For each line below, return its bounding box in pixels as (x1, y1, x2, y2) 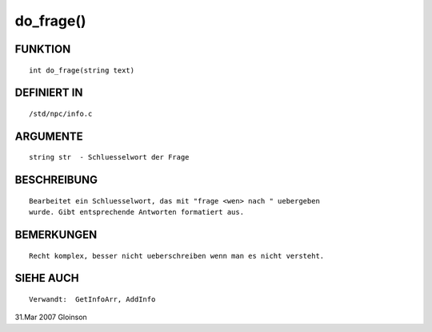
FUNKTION (14, 42, 71, 56)
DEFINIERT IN (14, 86, 83, 100)
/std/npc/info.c (29, 109, 93, 118)
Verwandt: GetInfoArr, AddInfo (29, 294, 156, 303)
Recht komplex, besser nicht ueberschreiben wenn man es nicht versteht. (29, 251, 325, 260)
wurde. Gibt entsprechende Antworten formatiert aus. (29, 207, 244, 217)
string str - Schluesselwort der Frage (29, 152, 190, 162)
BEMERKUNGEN (14, 227, 98, 241)
